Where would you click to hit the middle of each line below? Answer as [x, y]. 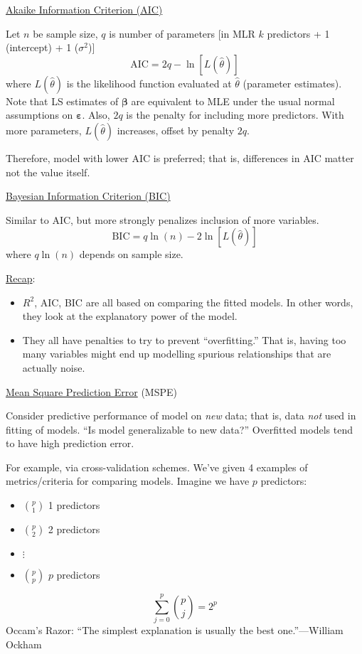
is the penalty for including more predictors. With [235, 115]
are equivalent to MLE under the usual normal [233, 101]
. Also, [96, 115]
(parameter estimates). [292, 83]
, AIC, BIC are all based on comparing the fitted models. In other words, [194, 302]
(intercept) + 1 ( [42, 47]
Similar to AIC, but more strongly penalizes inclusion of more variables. [163, 219]
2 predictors [74, 529]
